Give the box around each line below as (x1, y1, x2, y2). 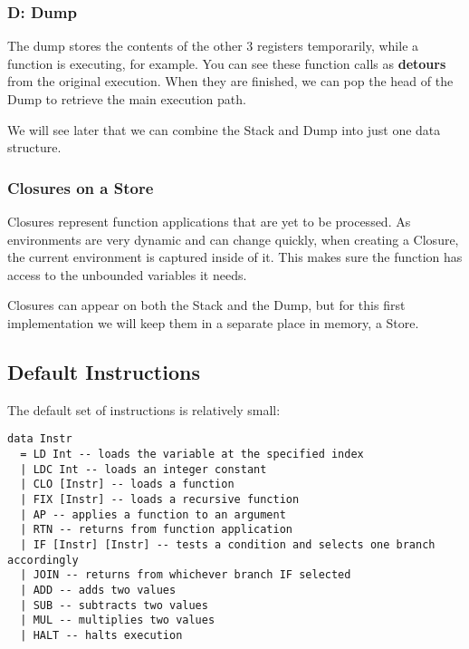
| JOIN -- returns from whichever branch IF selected (20, 568, 351, 582)
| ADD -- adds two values (20, 583, 177, 596)
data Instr (7, 432, 72, 446)
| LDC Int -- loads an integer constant (20, 462, 267, 476)
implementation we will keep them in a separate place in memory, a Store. (7, 313, 419, 332)
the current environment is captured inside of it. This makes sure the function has (7, 247, 463, 266)
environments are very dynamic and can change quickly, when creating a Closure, (7, 229, 459, 248)
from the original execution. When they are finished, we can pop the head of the (7, 72, 454, 91)
